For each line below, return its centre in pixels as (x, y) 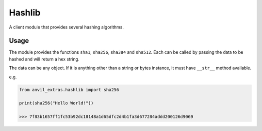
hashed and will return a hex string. (44, 59)
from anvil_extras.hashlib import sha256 (69, 90)
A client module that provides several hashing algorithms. (66, 27)
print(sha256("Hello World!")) (57, 103)
